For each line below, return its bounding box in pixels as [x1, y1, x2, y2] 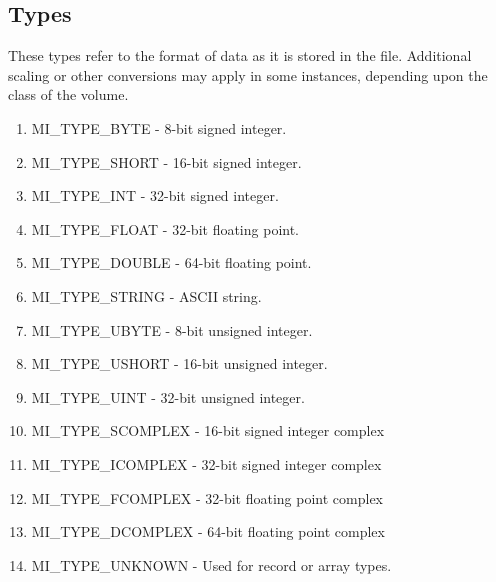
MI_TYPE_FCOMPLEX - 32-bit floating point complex [31, 487, 383, 508]
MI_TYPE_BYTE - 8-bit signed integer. [31, 117, 287, 138]
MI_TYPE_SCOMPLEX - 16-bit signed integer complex [31, 420, 385, 441]
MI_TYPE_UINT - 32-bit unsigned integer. [31, 386, 305, 407]
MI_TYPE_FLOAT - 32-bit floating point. [31, 218, 299, 239]
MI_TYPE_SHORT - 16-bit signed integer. [31, 151, 302, 172]
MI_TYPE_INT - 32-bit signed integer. [31, 185, 279, 206]
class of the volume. [8, 84, 129, 105]
